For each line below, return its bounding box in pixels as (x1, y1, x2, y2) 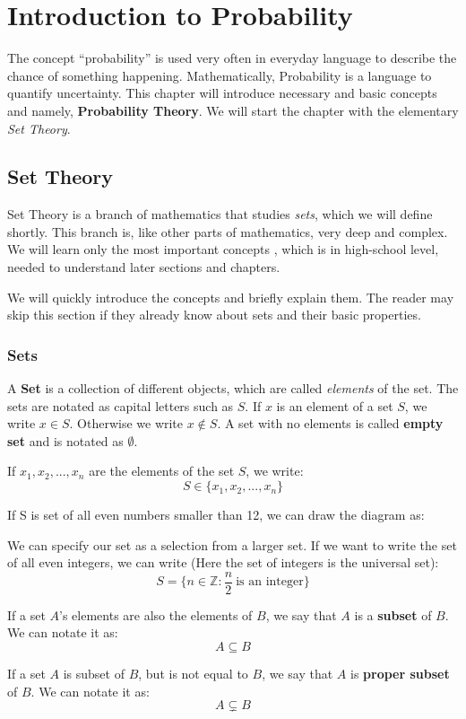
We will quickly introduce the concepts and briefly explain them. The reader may (7, 287, 454, 306)
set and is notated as (7, 431, 124, 450)
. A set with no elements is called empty (217, 414, 444, 433)
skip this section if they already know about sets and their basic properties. (7, 305, 421, 324)
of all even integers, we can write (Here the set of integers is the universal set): (7, 553, 439, 572)
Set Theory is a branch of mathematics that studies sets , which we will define (7, 205, 433, 224)
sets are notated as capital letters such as (7, 396, 234, 415)
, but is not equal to (138, 664, 248, 683)
